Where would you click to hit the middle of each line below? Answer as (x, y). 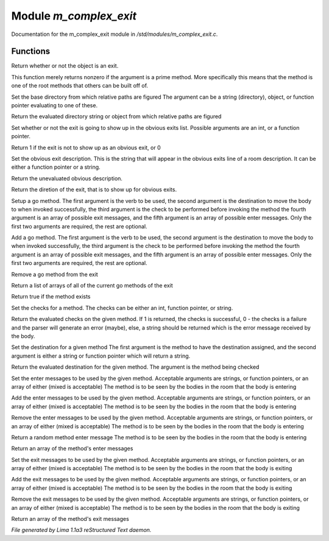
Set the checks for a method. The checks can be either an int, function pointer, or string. (122, 308)
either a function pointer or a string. (56, 167)
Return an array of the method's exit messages (70, 519)
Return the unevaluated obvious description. (67, 178)
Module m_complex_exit (74, 16)
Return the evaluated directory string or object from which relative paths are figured (116, 116)
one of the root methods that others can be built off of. (80, 86)
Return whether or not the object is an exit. (65, 66)
